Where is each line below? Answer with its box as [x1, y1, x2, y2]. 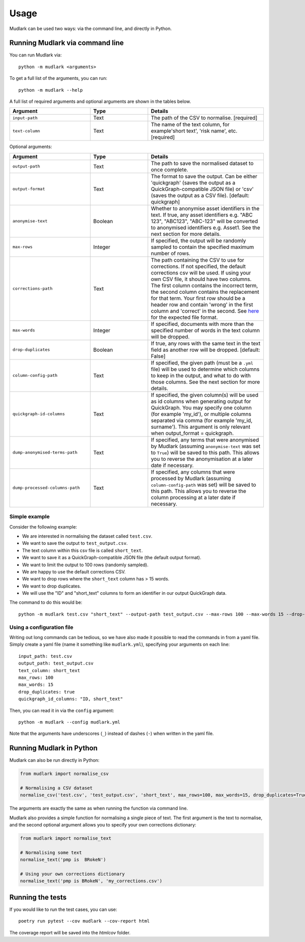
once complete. [150, 166, 188, 173]
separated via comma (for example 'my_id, [150, 417, 253, 424]
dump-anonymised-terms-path [12, 450, 78, 455]
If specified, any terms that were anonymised [150, 436, 259, 443]
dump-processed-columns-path [12, 485, 80, 491]
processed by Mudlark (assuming [150, 475, 231, 482]
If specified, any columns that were [150, 468, 235, 476]
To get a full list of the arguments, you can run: [9, 75, 108, 81]
